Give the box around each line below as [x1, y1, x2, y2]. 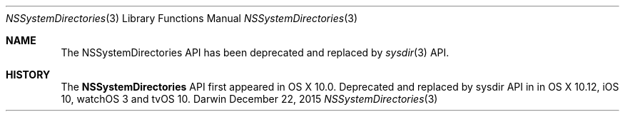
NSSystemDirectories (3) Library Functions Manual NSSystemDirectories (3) [6, 12, 357, 24]
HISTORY [6, 68, 51, 81]
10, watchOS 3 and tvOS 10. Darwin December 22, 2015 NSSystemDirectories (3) [61, 93, 438, 105]
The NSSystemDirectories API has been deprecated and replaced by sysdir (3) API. [61, 46, 449, 58]
